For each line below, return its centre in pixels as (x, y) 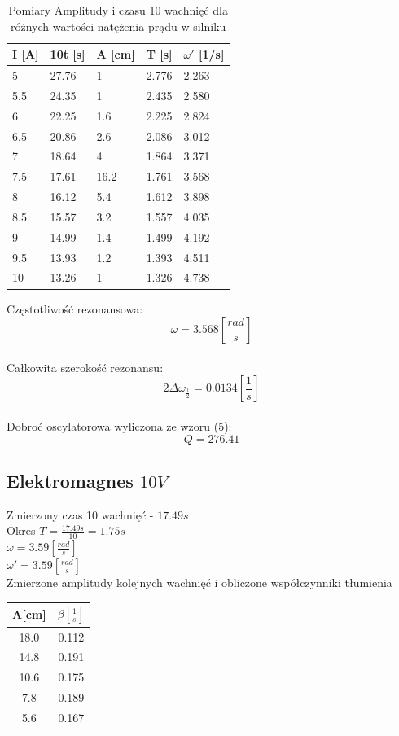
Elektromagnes (70, 480)
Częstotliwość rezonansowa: (75, 308)
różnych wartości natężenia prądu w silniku (118, 26)
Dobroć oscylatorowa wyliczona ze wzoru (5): (119, 425)
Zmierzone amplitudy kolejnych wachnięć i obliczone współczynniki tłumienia (199, 583)
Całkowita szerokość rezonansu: (85, 367)
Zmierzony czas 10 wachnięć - (80, 514)
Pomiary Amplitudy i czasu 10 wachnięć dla (118, 10)
